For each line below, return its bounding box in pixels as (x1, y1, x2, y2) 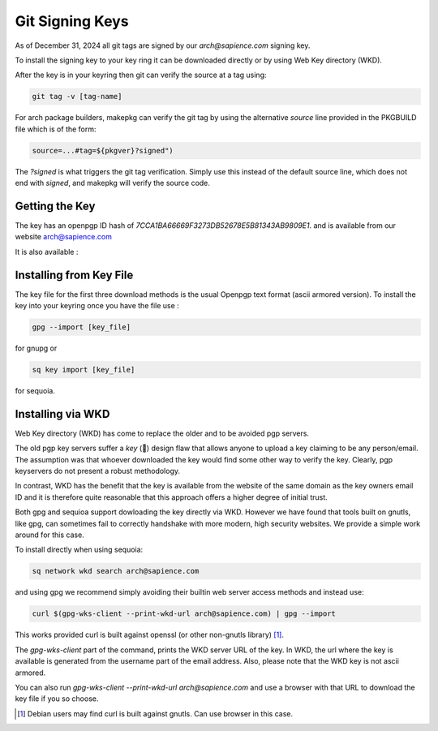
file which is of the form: (15, 124, 97, 134)
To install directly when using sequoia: (15, 544, 144, 555)
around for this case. (15, 530, 84, 540)
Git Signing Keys (15, 12, 129, 30)
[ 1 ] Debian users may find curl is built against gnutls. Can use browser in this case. (17, 708, 294, 718)
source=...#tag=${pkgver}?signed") (32, 146, 174, 155)
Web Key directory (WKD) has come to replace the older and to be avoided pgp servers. (15, 428, 310, 438)
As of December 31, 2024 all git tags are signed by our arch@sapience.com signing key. (15, 41, 311, 50)
